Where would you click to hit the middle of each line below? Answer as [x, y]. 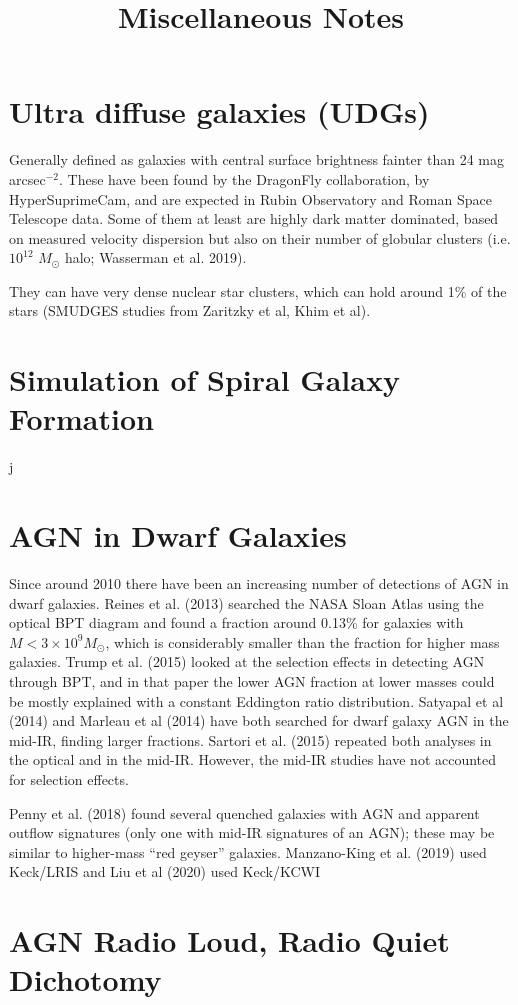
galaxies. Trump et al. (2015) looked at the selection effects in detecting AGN [247, 661]
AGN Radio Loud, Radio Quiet [229, 940]
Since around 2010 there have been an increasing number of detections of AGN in [259, 583]
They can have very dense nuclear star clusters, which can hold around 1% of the [258, 290]
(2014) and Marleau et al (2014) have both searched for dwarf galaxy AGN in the [259, 720]
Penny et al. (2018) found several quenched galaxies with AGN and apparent [244, 812]
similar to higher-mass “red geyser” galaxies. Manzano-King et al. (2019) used [248, 851]
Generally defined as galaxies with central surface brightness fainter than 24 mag [256, 159]
